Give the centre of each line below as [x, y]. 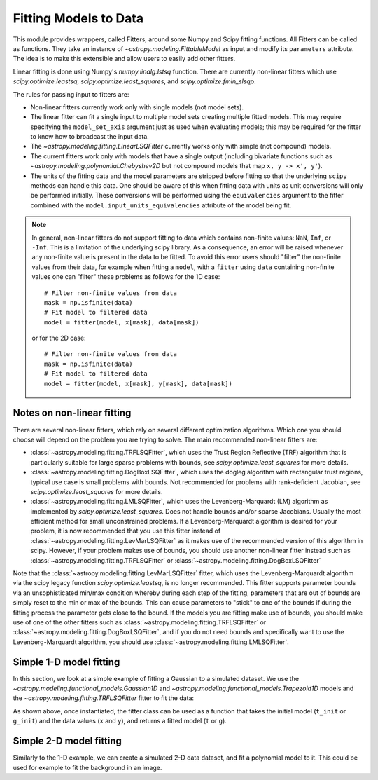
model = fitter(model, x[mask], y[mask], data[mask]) [138, 383]
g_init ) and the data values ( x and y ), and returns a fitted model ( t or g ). [120, 721]
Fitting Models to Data [78, 18]
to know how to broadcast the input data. [90, 137]
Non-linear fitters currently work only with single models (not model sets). [137, 107]
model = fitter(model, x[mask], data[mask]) [122, 322]
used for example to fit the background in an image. [87, 767]
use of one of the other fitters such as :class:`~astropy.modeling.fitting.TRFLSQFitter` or [140, 622]
